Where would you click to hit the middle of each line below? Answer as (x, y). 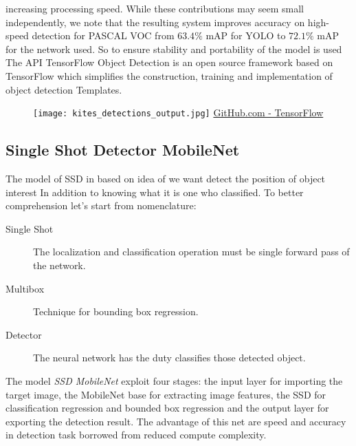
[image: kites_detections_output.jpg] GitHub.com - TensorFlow (178, 113)
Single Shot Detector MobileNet (123, 150)
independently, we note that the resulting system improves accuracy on (155, 22)
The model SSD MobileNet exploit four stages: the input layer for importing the (174, 380)
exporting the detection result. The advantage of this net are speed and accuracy (176, 421)
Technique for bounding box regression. (116, 311)
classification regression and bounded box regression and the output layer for (167, 408)
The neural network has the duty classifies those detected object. (169, 358)
